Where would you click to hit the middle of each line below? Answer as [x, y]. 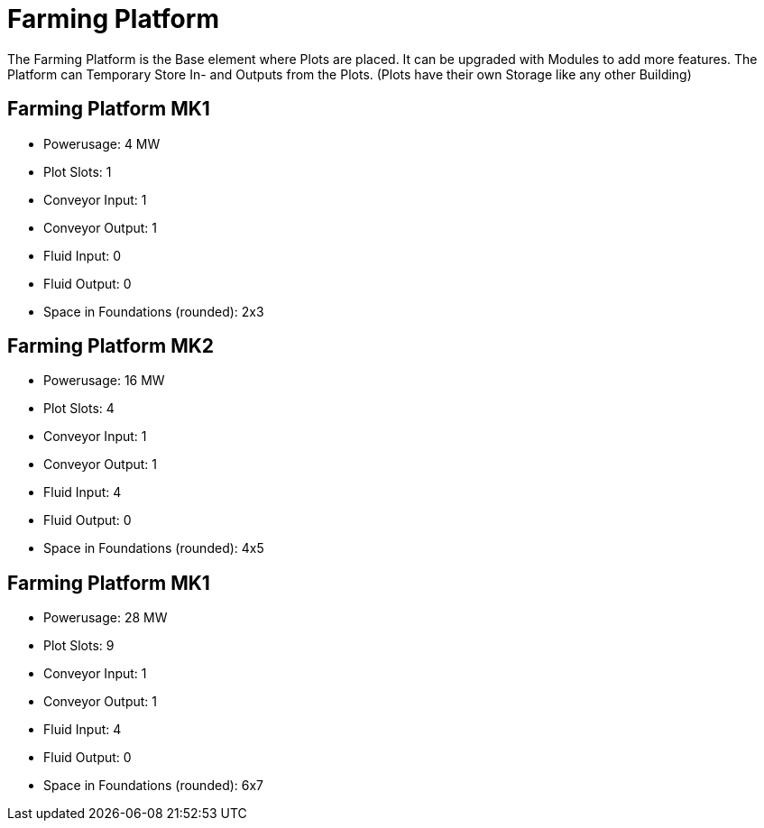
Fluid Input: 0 [83, 255]
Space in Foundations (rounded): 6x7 [154, 786]
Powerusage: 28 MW [106, 618]
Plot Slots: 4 [79, 409]
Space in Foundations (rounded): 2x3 [154, 311]
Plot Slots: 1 [78, 171]
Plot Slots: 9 [79, 646]
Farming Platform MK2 [111, 346]
